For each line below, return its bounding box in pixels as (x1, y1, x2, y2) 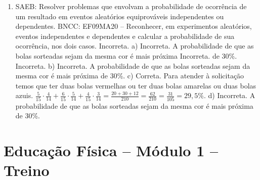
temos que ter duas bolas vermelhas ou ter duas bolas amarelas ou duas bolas (15, 80, 256, 91)
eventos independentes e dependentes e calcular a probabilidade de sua (15, 30, 235, 41)
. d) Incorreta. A (203, 90, 255, 101)
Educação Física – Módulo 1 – (4, 140, 219, 161)
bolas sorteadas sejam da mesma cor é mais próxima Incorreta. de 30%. (15, 50, 237, 61)
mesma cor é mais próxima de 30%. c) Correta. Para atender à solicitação (15, 70, 244, 81)
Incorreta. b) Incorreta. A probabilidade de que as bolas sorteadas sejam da (15, 60, 250, 71)
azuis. (15, 90, 33, 101)
